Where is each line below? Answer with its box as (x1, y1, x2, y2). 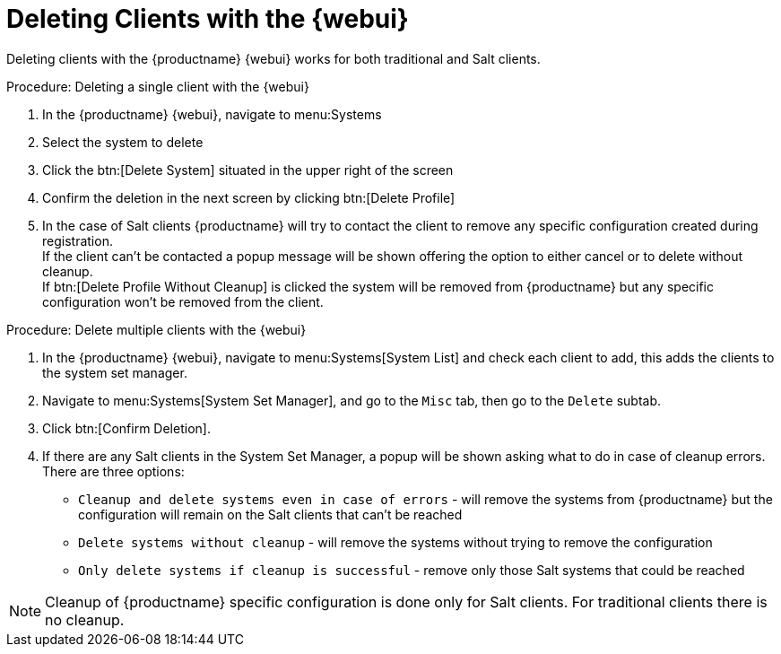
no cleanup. (45, 610, 125, 629)
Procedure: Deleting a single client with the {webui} (6, 78, 309, 94)
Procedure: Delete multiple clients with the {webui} (6, 321, 307, 337)
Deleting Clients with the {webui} (6, 4, 409, 34)
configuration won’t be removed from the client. (42, 293, 324, 310)
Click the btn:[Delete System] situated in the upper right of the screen (42, 161, 454, 178)
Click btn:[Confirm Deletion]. (42, 420, 211, 436)
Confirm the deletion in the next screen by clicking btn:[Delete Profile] (42, 189, 456, 205)
